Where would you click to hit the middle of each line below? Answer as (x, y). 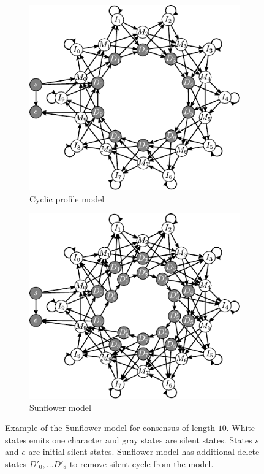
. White (241, 428)
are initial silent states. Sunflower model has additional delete (144, 452)
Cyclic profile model (67, 198)
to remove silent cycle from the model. (141, 463)
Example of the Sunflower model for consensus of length (110, 428)
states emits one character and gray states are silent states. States (129, 439)
